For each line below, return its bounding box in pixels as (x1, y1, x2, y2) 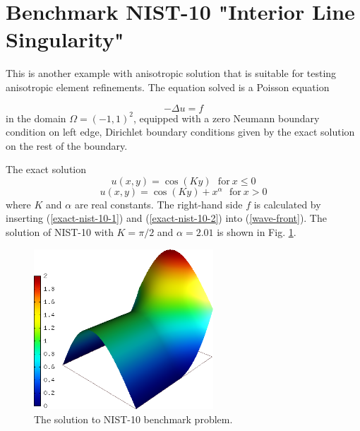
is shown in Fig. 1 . (217, 225, 296, 240)
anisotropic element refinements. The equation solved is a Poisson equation (6, 79, 330, 94)
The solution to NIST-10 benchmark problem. (34, 412, 233, 427)
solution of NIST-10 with (6, 225, 114, 240)
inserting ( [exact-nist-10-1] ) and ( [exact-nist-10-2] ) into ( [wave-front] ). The (6, 211, 327, 225)
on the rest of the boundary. (6, 138, 128, 153)
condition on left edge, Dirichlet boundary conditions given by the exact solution (6, 124, 355, 139)
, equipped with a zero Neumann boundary (133, 110, 320, 125)
